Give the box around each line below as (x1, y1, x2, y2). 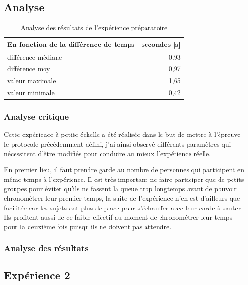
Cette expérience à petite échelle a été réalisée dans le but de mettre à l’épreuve (4, 129, 241, 139)
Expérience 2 (4, 267, 70, 282)
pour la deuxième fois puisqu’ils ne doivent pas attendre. (4, 221, 172, 231)
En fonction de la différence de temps (7, 39, 135, 49)
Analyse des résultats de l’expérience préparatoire (20, 22, 168, 32)
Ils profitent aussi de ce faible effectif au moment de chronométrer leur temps (4, 212, 233, 222)
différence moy (7, 63, 50, 74)
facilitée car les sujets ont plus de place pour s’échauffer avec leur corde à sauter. (4, 202, 243, 212)
